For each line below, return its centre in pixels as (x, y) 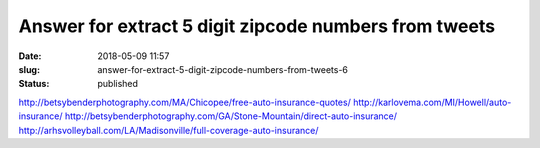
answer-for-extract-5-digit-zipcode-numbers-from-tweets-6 (223, 69)
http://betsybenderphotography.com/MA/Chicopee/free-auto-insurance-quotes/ (185, 102)
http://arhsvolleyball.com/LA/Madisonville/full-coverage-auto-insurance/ (168, 130)
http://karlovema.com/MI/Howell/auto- (432, 102)
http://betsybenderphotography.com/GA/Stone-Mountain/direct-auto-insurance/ (231, 116)
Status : (34, 84)
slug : (29, 69)
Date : (30, 56)
